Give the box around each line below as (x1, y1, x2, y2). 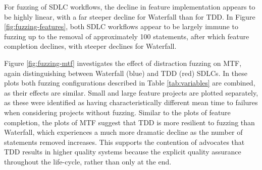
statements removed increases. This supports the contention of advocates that (4, 136, 245, 147)
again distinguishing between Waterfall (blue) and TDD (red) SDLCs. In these (4, 67, 247, 78)
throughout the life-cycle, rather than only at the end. (4, 156, 172, 166)
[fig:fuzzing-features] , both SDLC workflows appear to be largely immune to (4, 21, 238, 32)
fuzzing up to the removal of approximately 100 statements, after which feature (4, 31, 249, 41)
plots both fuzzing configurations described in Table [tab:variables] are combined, (4, 77, 255, 88)
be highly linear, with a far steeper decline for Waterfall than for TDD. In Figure (4, 11, 255, 22)
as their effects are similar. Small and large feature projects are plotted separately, (4, 87, 258, 98)
